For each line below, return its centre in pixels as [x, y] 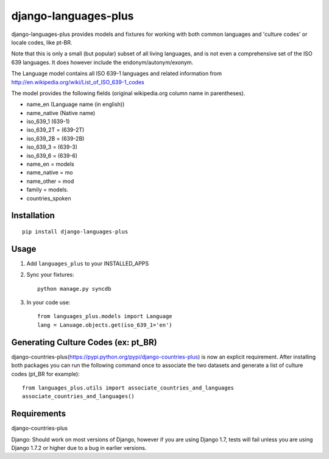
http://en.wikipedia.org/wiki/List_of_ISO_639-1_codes [78, 82]
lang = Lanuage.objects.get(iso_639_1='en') [105, 325]
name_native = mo [50, 173]
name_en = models [50, 164]
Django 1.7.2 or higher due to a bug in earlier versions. [79, 448]
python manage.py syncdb [74, 289]
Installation [33, 215]
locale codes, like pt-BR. [42, 42]
